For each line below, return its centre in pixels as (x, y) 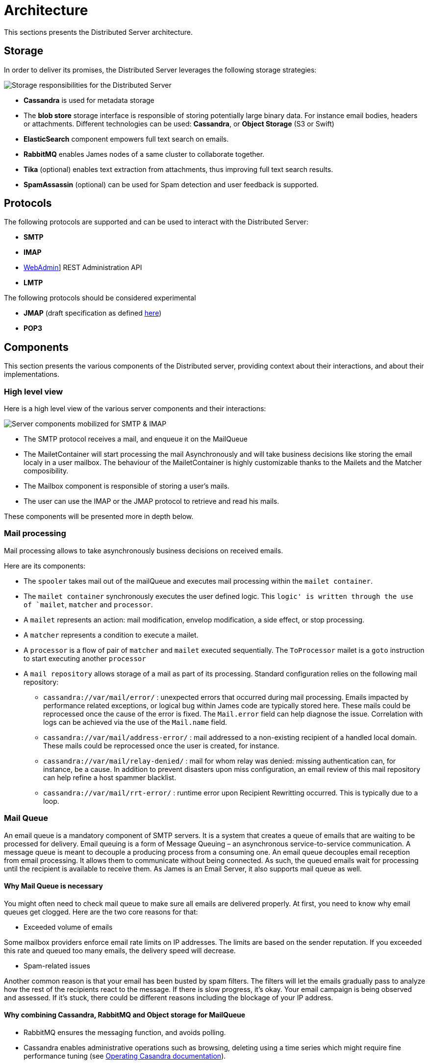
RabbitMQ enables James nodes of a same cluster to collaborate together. (144, 154)
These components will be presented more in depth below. (99, 517)
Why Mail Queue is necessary (53, 886)
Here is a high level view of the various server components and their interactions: (135, 409)
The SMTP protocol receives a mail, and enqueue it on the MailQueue (136, 439)
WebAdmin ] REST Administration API (83, 268)
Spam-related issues (57, 965)
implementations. (32, 374)
